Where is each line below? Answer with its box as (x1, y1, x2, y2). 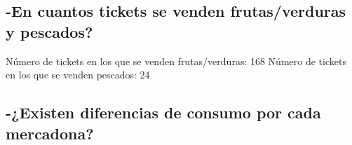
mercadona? (6, 122, 94, 144)
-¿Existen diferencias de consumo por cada (6, 102, 321, 123)
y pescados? (6, 20, 93, 42)
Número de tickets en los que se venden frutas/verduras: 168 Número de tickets (6, 53, 346, 68)
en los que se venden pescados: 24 (6, 67, 150, 82)
